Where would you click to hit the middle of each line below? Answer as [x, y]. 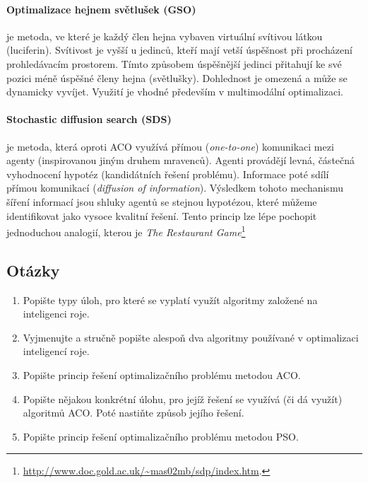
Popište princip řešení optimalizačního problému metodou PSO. [161, 436]
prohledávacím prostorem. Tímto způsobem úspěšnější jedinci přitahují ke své [174, 63]
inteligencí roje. [56, 351]
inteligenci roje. [56, 314]
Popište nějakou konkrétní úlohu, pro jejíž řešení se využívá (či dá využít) [183, 398]
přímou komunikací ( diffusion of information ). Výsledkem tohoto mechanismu [175, 188]
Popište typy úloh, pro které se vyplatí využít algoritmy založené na [170, 299]
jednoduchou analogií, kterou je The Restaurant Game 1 [126, 231]
